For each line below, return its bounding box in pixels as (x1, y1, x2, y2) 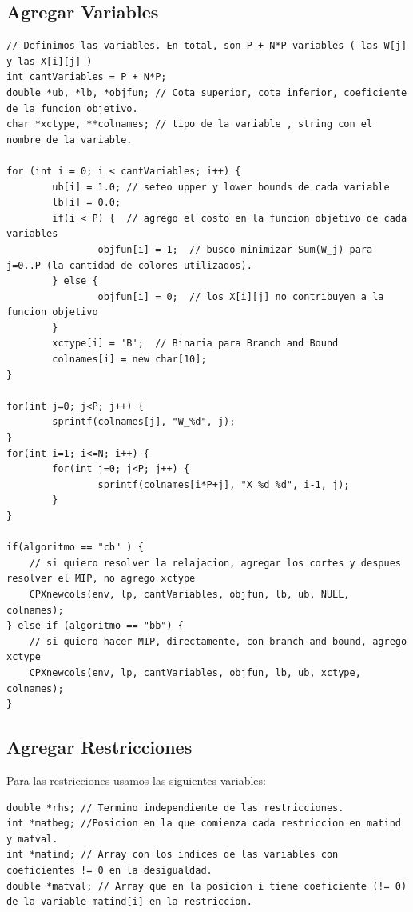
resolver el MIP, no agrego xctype (6, 573, 196, 585)
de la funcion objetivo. (6, 102, 138, 114)
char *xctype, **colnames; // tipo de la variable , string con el (6, 118, 373, 130)
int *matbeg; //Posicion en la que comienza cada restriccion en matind (6, 818, 401, 830)
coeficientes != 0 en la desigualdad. (6, 864, 212, 876)
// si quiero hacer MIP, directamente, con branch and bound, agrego (29, 635, 407, 647)
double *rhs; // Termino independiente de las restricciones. (6, 802, 344, 814)
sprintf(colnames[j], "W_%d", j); (52, 416, 236, 428)
